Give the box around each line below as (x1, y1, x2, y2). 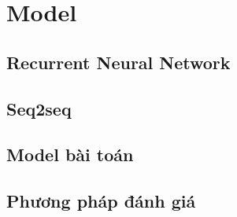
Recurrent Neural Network (6, 50, 231, 74)
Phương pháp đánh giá (6, 189, 196, 213)
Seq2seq (6, 96, 72, 120)
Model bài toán (6, 142, 134, 167)
